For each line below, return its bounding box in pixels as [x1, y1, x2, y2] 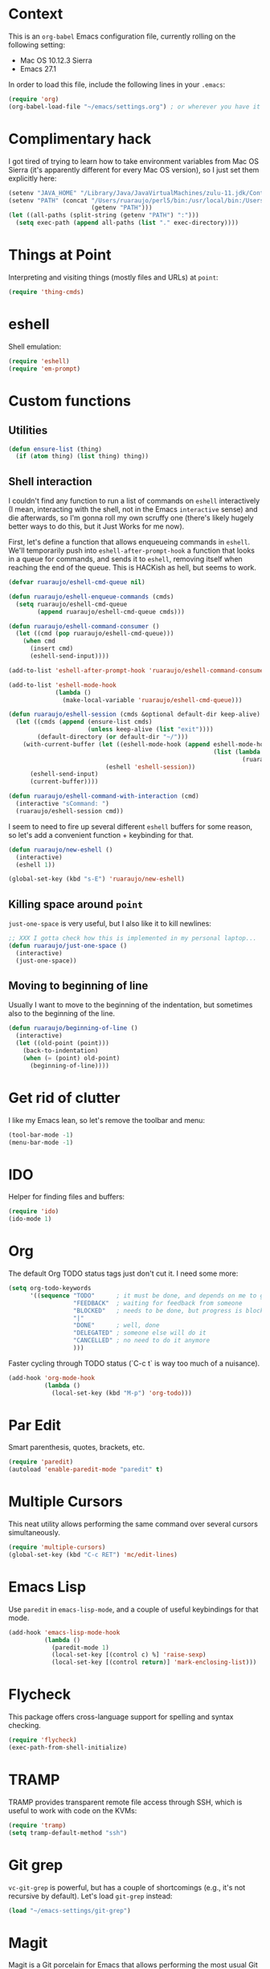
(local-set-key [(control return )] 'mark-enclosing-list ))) [51, 1658, 257, 1667]
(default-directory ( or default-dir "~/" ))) [37, 733, 189, 741]
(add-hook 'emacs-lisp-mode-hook [8, 1628, 121, 1636]
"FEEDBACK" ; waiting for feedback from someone [72, 1299, 243, 1307]
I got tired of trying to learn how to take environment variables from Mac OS [8, 156, 260, 165]
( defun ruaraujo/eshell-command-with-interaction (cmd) [8, 792, 199, 800]
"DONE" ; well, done [72, 1322, 160, 1330]
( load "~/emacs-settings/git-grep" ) [8, 1906, 131, 1914]
